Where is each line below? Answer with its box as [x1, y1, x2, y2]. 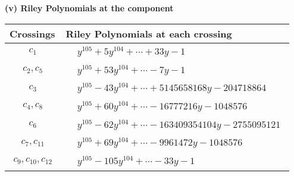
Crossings [10, 26, 55, 40]
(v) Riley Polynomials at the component [5, 2, 174, 14]
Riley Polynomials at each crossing [65, 26, 232, 40]
